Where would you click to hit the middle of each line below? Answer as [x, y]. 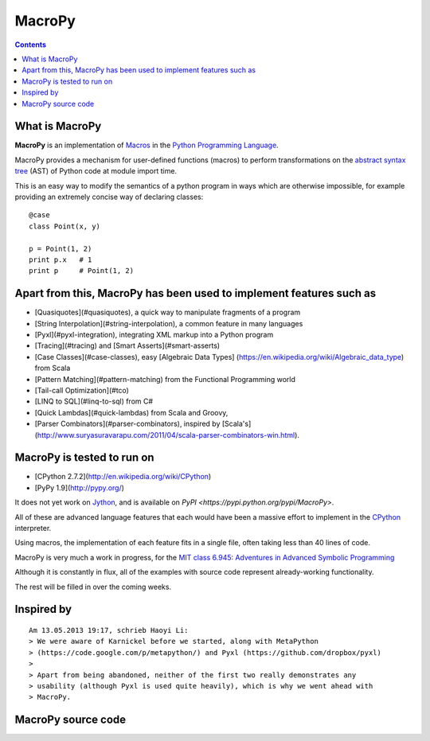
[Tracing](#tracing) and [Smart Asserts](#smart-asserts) [127, 345]
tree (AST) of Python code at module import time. [96, 171]
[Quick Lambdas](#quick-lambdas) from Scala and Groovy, [131, 412]
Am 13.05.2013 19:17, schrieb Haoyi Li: [109, 630]
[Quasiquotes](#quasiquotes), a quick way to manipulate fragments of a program [168, 312]
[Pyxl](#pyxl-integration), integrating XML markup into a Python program [154, 335]
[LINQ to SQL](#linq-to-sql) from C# [94, 401]
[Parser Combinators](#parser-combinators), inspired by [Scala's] [143, 424]
